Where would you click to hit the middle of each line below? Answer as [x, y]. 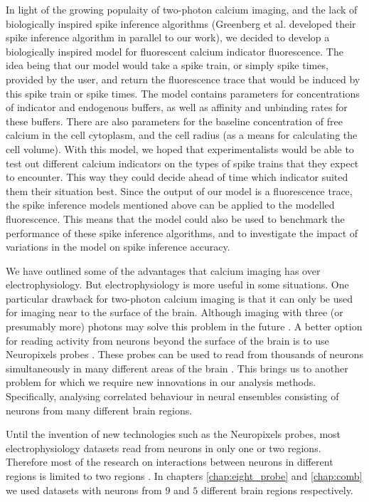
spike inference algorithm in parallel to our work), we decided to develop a [168, 37]
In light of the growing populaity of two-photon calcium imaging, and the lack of [182, 9]
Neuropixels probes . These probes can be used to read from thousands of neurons [184, 354]
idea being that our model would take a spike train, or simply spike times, [167, 65]
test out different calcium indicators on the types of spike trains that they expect [182, 163]
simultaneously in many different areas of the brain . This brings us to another [177, 368]
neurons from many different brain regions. [99, 410]
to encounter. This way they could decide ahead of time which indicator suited [177, 177]
